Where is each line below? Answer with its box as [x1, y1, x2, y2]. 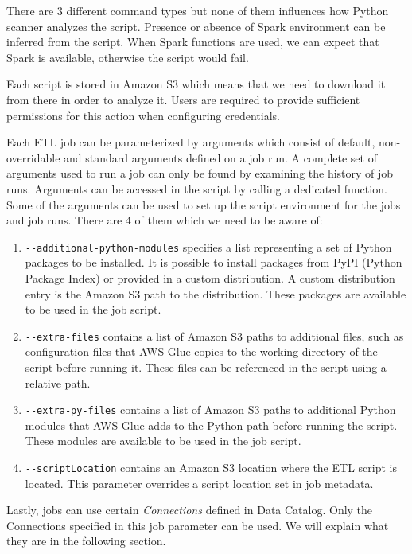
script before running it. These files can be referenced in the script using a [25, 359, 387, 375]
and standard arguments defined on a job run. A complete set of [64, 149, 377, 166]
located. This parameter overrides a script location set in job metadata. [25, 474, 374, 491]
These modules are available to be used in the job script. [25, 432, 301, 449]
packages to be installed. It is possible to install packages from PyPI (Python [25, 254, 402, 271]
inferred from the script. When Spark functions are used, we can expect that [6, 33, 379, 50]
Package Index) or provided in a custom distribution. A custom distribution [25, 269, 395, 286]
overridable [6, 149, 60, 166]
